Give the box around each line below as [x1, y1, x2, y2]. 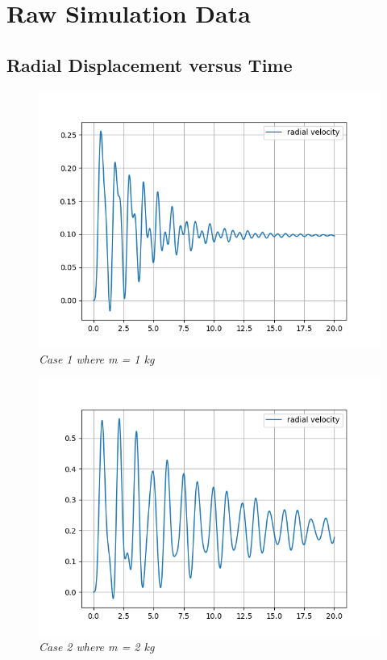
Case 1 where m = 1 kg [39, 351, 155, 368]
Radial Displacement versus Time [6, 52, 293, 77]
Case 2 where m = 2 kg [39, 638, 155, 655]
